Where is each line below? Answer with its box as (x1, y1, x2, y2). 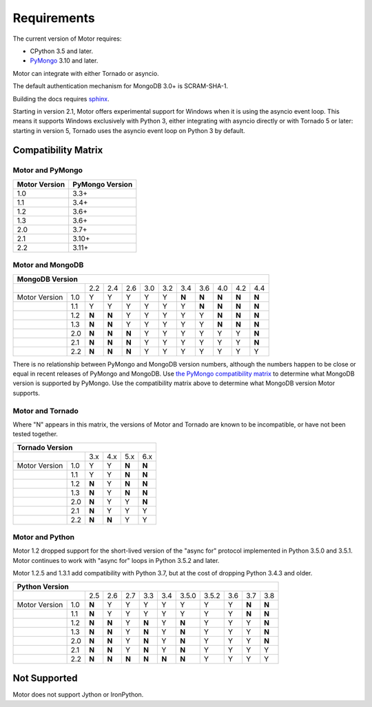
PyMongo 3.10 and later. (30, 57, 99, 65)
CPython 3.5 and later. (30, 47, 94, 55)
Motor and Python (12, 533, 75, 542)
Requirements (12, 10, 96, 25)
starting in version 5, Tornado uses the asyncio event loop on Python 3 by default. (12, 126, 246, 134)
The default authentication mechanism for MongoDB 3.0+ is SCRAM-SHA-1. (12, 82, 229, 90)
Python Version (17, 582, 69, 591)
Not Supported (12, 673, 78, 684)
